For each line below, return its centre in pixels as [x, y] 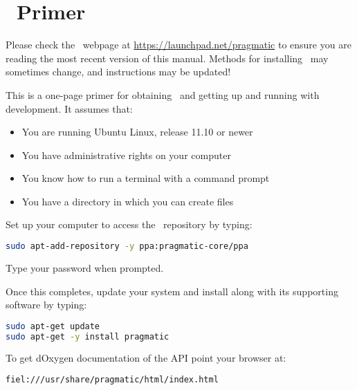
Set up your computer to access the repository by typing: [129, 224]
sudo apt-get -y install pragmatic [88, 336]
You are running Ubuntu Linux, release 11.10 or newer [137, 132]
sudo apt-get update [53, 326]
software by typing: [46, 305]
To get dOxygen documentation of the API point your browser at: [146, 358]
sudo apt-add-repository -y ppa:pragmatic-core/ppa [127, 247]
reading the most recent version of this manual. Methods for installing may [167, 58]
